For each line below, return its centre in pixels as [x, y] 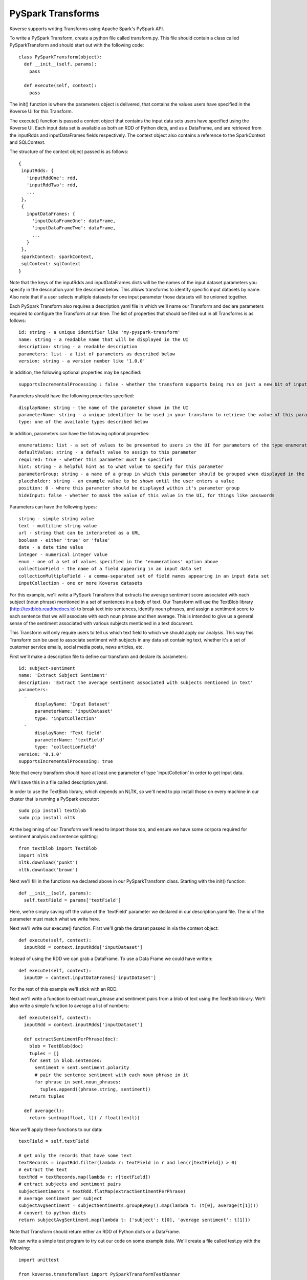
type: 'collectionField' [66, 747]
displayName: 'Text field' [68, 733]
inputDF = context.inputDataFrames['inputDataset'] [90, 978]
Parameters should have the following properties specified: [72, 396]
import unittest [39, 1260]
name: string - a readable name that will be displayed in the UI [104, 339]
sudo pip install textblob [52, 811]
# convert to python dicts [52, 1213]
